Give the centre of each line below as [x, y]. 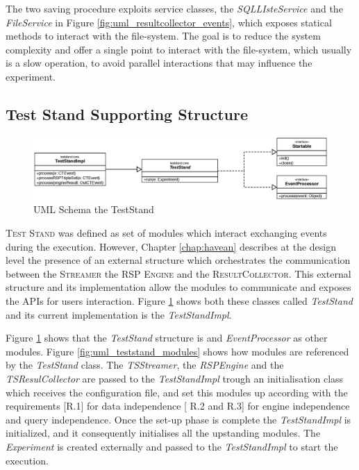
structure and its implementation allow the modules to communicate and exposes [178, 287]
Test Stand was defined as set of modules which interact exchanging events [166, 233]
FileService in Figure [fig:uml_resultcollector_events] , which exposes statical [169, 22]
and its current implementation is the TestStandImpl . [119, 314]
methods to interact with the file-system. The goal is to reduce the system [163, 36]
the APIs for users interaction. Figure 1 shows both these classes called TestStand [179, 301]
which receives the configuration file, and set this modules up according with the [177, 392]
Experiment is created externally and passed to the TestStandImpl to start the [172, 446]
